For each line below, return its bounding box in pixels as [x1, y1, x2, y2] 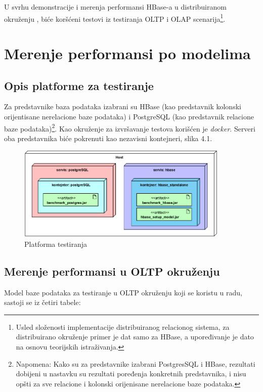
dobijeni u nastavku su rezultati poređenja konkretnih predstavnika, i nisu [16, 368, 246, 379]
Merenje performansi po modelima [4, 43, 251, 64]
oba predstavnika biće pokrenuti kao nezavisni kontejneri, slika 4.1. [4, 133, 212, 143]
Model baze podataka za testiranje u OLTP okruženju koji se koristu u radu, [4, 287, 242, 297]
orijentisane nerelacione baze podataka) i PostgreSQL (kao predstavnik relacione [4, 111, 254, 122]
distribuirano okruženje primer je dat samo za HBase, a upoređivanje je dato [16, 331, 254, 342]
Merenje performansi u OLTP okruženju [4, 263, 220, 279]
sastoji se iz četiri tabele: [4, 297, 81, 308]
